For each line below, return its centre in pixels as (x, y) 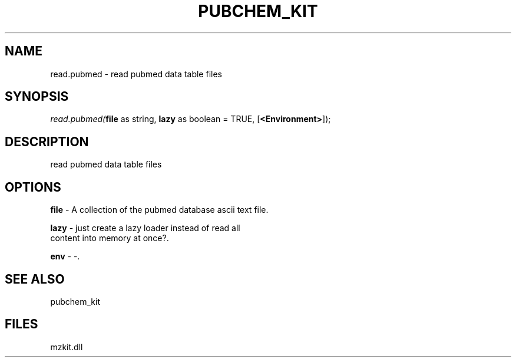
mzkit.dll (67, 347)
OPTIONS (33, 187)
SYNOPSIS (37, 97)
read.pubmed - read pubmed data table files (136, 74)
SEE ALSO (35, 279)
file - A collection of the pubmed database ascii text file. (159, 210)
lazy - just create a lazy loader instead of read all (145, 228)
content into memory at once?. (110, 238)
